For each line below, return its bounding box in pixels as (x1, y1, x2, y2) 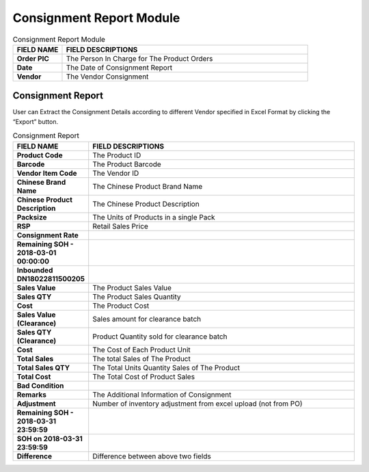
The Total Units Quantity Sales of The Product (92, 363, 241, 372)
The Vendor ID (92, 168, 139, 178)
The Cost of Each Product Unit (92, 345, 191, 354)
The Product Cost (92, 301, 150, 311)
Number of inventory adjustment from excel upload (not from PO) (92, 399, 303, 408)
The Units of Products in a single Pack (92, 212, 215, 222)
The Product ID (92, 150, 141, 160)
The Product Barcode (92, 159, 162, 169)
